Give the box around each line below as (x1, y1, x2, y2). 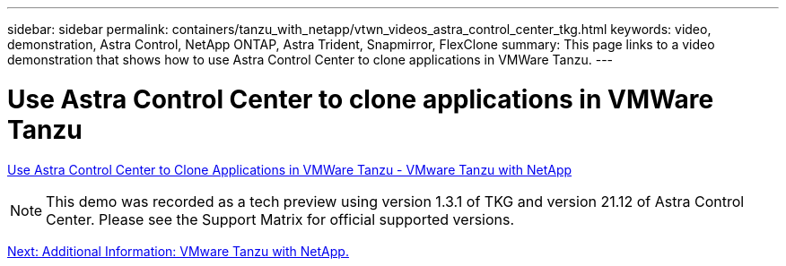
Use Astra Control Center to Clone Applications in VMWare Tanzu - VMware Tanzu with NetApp (7, 161, 572, 177)
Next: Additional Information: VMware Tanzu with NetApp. (7, 243, 349, 259)
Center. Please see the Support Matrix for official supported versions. (46, 210, 515, 228)
